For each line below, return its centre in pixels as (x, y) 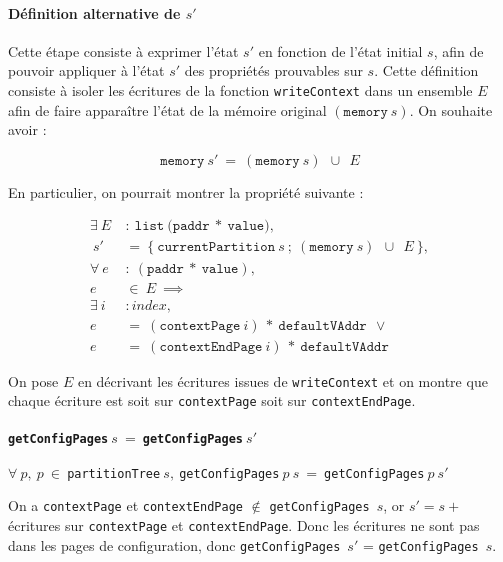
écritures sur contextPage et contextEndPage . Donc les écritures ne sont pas (244, 525)
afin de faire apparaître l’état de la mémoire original (167, 109)
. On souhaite (451, 109)
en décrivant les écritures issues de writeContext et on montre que (282, 380)
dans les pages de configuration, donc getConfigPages (174, 544)
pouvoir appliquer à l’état (86, 70)
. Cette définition (426, 70)
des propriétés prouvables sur (273, 70)
